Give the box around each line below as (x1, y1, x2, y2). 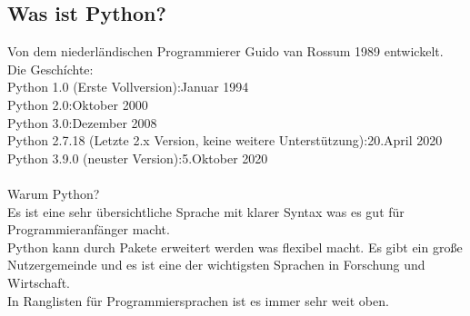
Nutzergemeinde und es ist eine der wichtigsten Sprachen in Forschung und (7, 255, 425, 274)
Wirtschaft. (7, 272, 70, 291)
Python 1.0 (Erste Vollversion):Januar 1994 (7, 77, 249, 96)
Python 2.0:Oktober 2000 (7, 94, 148, 114)
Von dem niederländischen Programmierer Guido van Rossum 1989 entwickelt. (7, 42, 444, 61)
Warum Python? (7, 183, 100, 202)
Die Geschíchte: (7, 59, 94, 78)
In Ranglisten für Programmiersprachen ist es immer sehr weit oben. (7, 291, 389, 310)
